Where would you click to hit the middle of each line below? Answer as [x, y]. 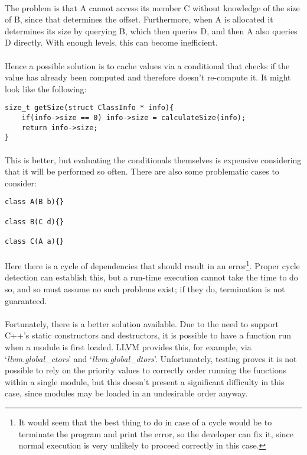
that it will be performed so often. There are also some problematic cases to [142, 171]
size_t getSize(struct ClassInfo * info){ [89, 108]
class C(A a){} [35, 241]
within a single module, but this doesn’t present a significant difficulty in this [145, 381]
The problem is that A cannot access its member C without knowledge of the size [152, 7]
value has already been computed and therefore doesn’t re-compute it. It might [148, 77]
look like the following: [46, 88]
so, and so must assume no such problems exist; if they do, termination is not [145, 289]
